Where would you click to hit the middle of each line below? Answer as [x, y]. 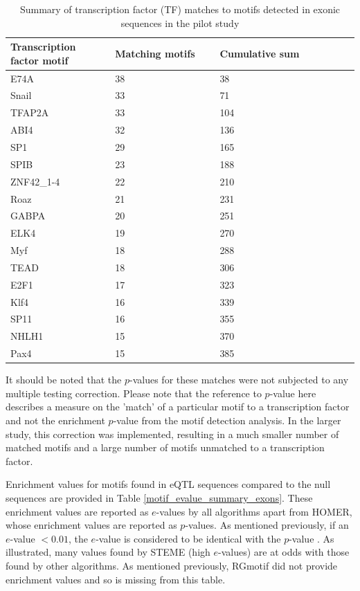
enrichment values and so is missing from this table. [116, 579]
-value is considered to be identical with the [188, 538]
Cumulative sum [260, 53]
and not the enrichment [55, 420]
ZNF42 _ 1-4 [35, 181]
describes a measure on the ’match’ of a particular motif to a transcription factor [178, 407]
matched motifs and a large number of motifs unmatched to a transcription [165, 447]
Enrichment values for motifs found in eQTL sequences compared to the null [168, 484]
